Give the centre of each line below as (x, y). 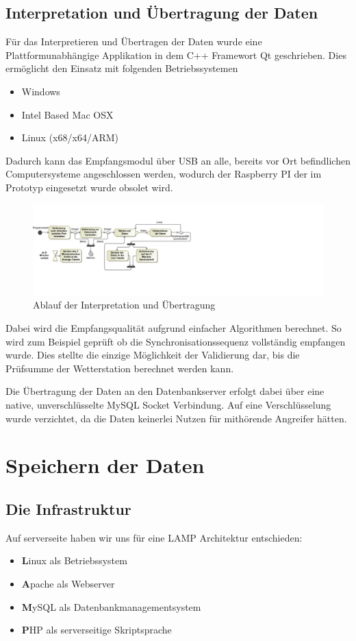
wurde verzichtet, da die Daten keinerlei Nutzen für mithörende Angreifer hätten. (176, 418)
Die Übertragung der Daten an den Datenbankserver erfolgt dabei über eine (165, 391)
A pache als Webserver (68, 583)
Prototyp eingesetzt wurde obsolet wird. (89, 187)
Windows (41, 91)
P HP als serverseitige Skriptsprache (97, 630)
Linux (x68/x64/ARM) (70, 137)
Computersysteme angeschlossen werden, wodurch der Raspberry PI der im (164, 174)
